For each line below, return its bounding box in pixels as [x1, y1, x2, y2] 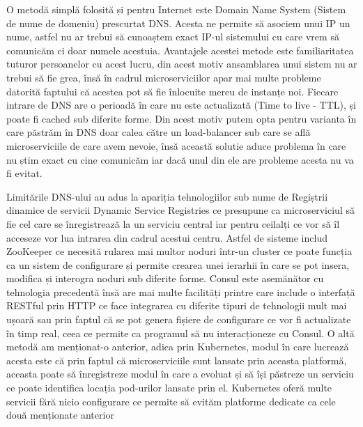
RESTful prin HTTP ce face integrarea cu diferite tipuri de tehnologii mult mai [6, 298, 347, 313]
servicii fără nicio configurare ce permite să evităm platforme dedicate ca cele [6, 394, 336, 408]
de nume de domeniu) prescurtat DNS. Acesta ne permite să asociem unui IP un [6, 15, 350, 30]
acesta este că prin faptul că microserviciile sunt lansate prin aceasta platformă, [6, 352, 347, 367]
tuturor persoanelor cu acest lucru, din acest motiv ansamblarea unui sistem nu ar [6, 56, 357, 71]
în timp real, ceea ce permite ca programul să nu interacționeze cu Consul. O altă [6, 325, 355, 340]
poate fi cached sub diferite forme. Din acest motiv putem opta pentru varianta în [6, 111, 357, 125]
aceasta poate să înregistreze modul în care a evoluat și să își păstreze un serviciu [6, 366, 354, 381]
